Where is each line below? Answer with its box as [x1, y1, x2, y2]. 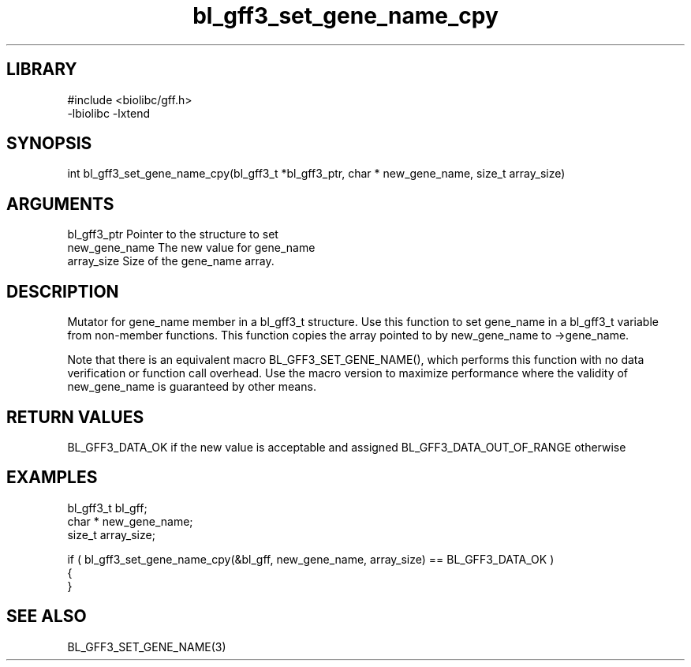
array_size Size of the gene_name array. [67, 254, 275, 268]
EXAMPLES [6, 467, 98, 488]
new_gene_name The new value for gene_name [67, 241, 316, 255]
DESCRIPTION [6, 281, 119, 302]
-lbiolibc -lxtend [67, 106, 151, 120]
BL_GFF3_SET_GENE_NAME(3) [67, 639, 226, 654]
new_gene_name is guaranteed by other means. [67, 380, 316, 394]
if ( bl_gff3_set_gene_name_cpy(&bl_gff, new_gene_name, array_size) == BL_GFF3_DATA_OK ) [67, 552, 555, 566]
